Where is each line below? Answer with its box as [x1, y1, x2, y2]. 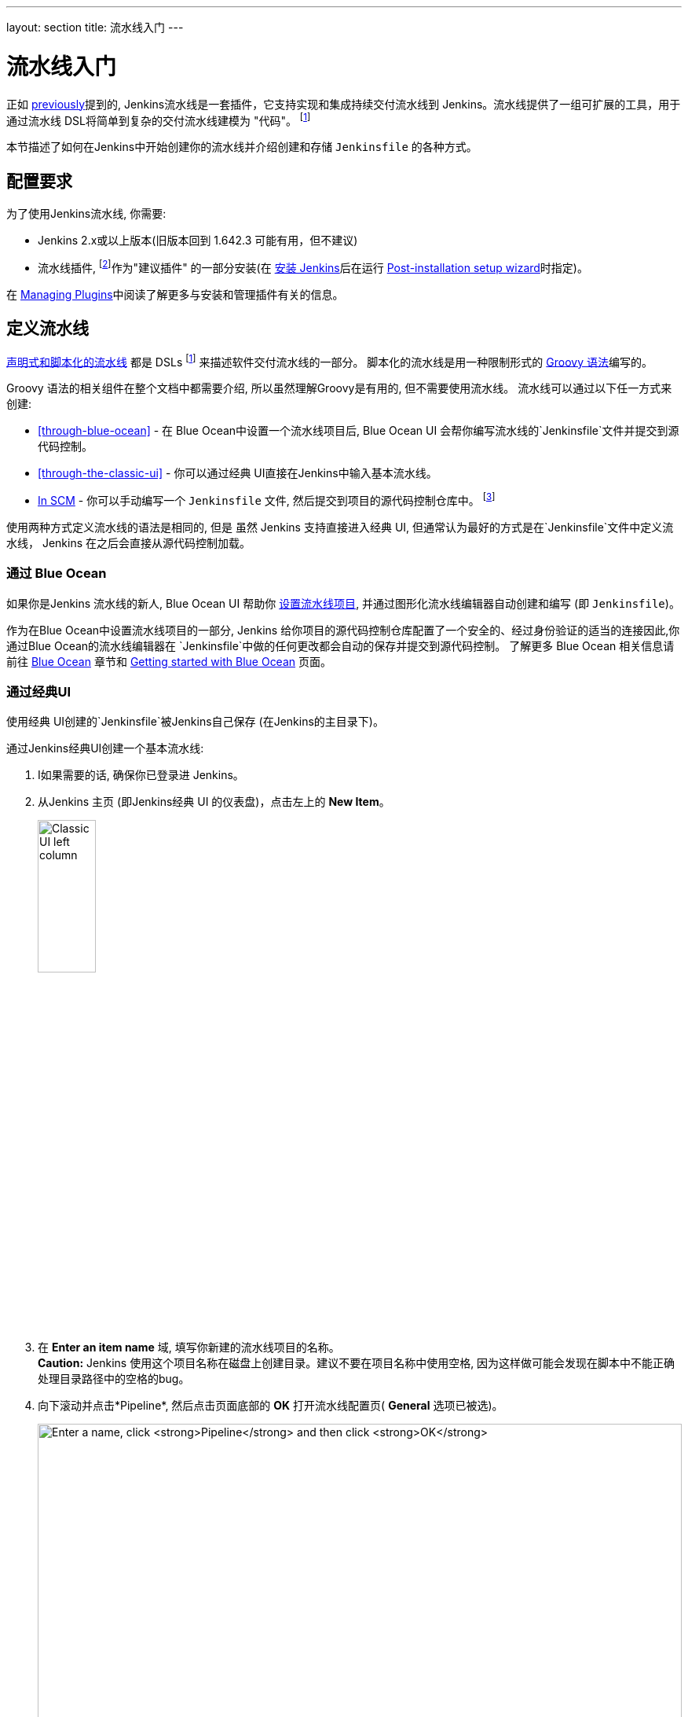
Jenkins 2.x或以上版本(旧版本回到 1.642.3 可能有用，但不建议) [38, 233, 358, 247]
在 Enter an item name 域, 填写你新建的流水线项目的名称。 [38, 1340, 340, 1354]
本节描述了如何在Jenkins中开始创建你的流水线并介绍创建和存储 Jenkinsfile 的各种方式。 [6, 140, 478, 154]
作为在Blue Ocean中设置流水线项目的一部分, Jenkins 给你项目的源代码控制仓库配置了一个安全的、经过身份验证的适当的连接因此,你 [6, 623, 680, 637]
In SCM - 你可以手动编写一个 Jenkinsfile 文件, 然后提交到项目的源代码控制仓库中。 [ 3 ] [38, 491, 496, 507]
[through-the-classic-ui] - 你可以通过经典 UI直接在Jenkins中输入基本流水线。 [38, 466, 437, 480]
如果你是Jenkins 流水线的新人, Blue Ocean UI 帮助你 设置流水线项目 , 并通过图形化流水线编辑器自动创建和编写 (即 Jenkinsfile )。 [6, 596, 680, 610]
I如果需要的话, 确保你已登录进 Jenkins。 [38, 768, 244, 782]
